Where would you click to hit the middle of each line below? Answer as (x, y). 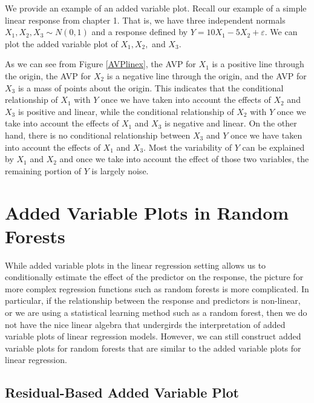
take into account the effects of (62, 123)
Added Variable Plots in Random (147, 212)
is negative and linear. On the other (231, 123)
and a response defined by (139, 32)
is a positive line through (258, 64)
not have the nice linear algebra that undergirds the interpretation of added (145, 324)
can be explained (273, 147)
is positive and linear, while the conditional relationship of (126, 111)
